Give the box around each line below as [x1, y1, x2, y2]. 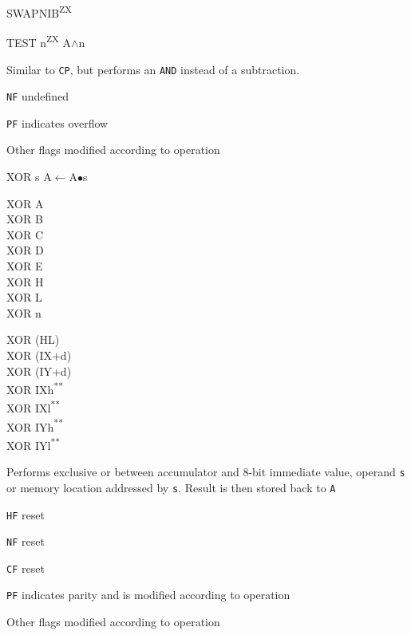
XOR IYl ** [6, 434, 61, 453]
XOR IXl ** [6, 397, 61, 416]
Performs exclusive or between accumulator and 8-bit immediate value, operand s [6, 463, 405, 480]
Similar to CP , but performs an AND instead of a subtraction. [6, 61, 300, 77]
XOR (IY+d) [6, 362, 72, 379]
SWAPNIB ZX [6, 2, 72, 21]
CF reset [6, 559, 45, 576]
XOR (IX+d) [6, 347, 72, 363]
